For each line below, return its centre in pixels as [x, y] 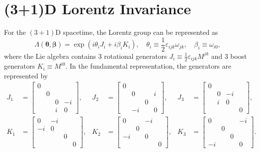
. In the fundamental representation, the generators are [148, 66]
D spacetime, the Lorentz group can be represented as [137, 32]
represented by [26, 75]
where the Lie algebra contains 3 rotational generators [86, 56]
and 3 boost [229, 56]
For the [15, 32]
